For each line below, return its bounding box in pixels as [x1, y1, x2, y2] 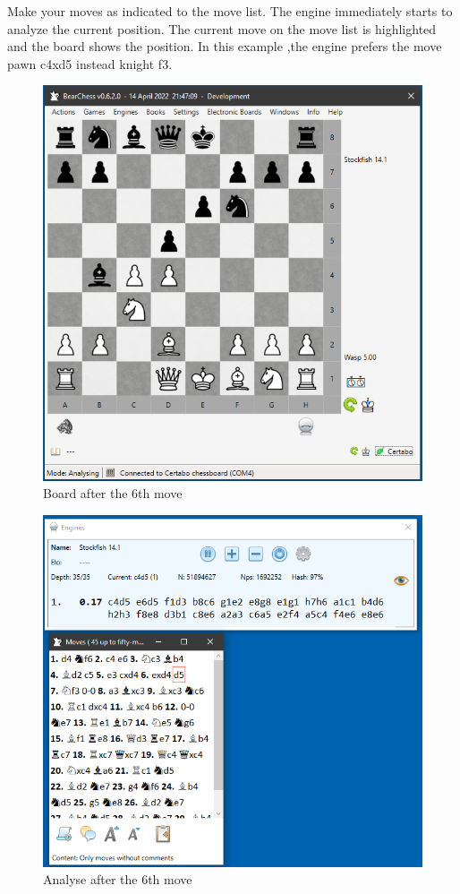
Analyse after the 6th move [43, 870, 192, 889]
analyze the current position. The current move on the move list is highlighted [7, 19, 437, 38]
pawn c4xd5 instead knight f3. [7, 54, 173, 73]
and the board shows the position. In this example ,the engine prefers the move [7, 37, 442, 56]
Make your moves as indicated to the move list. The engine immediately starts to [7, 2, 453, 20]
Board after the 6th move [43, 484, 183, 503]
